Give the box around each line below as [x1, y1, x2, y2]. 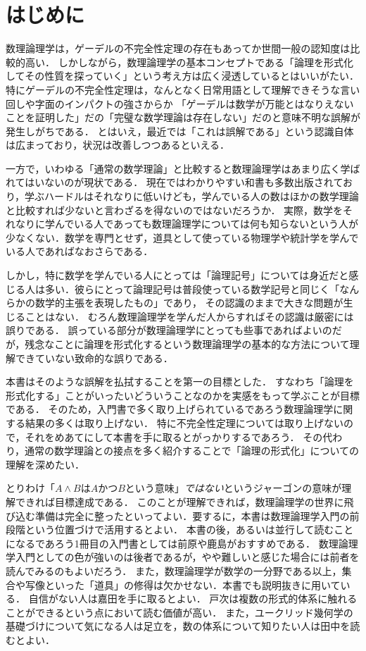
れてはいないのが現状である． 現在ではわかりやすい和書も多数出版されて [6, 175, 343, 190]
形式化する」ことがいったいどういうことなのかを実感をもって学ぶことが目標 [6, 387, 360, 402]
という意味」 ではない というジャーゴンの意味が [125, 480, 342, 495]
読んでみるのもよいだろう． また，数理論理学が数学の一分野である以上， [6, 563, 342, 578]
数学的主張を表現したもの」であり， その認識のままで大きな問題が [34, 295, 343, 310]
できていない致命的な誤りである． [15, 350, 173, 365]
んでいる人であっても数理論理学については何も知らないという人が [54, 216, 359, 231]
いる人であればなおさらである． [6, 244, 153, 259]
